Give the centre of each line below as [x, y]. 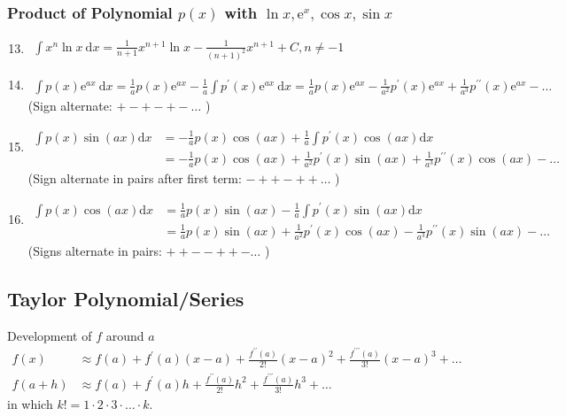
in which [30, 403]
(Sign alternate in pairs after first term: [135, 177]
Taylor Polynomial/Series [126, 298]
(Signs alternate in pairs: [95, 250]
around [125, 335]
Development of [50, 335]
